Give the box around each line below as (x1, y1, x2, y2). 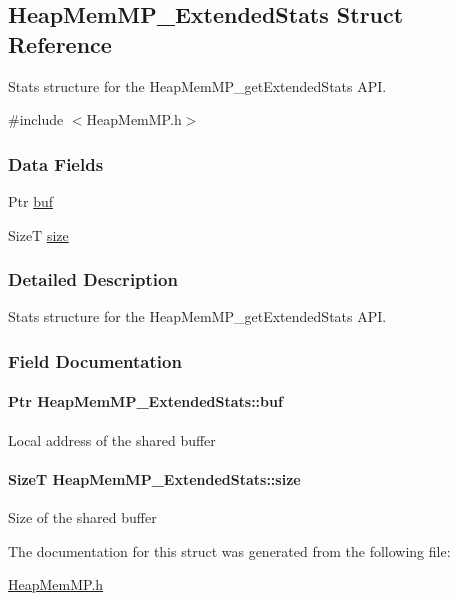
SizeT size (8, 224, 69, 245)
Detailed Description (8, 267, 178, 292)
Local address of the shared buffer (8, 429, 216, 450)
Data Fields (8, 151, 104, 176)
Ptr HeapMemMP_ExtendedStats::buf (8, 391, 283, 412)
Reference (8, 28, 112, 59)
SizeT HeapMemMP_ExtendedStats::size (8, 468, 301, 489)
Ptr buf (8, 191, 53, 211)
